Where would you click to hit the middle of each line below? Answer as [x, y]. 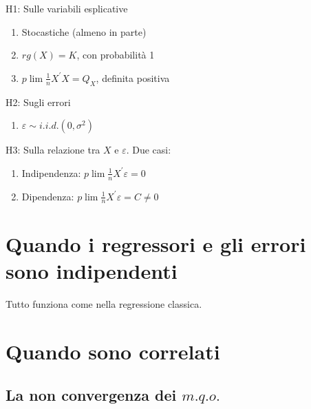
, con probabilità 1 [116, 55]
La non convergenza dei [91, 395]
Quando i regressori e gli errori [156, 243]
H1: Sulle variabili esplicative [67, 8]
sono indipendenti [92, 270]
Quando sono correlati [113, 351]
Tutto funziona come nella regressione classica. [104, 303]
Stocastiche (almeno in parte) [84, 31]
